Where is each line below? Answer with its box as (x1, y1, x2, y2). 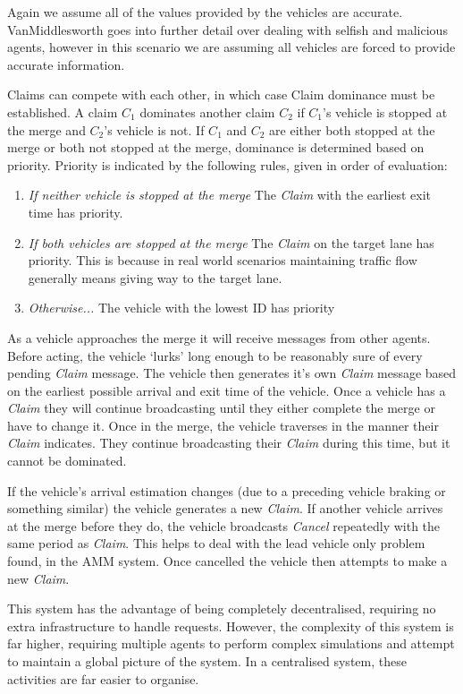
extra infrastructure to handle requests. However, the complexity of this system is (7, 616, 454, 635)
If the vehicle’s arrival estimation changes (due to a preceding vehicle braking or (7, 481, 446, 500)
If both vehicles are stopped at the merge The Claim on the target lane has (28, 233, 434, 252)
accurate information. (7, 55, 125, 73)
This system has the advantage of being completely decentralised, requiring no (7, 599, 436, 618)
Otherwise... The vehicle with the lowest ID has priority (28, 298, 335, 317)
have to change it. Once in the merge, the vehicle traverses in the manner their (7, 416, 439, 434)
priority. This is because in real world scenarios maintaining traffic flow (28, 251, 417, 270)
